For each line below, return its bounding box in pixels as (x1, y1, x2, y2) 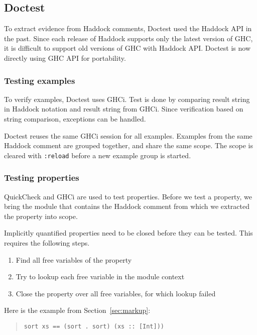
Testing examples (4, 74, 75, 86)
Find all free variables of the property (16, 254, 132, 265)
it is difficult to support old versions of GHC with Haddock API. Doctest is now (4, 43, 251, 53)
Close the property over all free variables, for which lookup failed (16, 288, 216, 298)
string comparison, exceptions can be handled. (4, 113, 146, 124)
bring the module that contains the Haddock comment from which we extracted (4, 201, 250, 211)
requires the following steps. (4, 238, 90, 248)
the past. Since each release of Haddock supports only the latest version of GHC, (4, 33, 253, 43)
